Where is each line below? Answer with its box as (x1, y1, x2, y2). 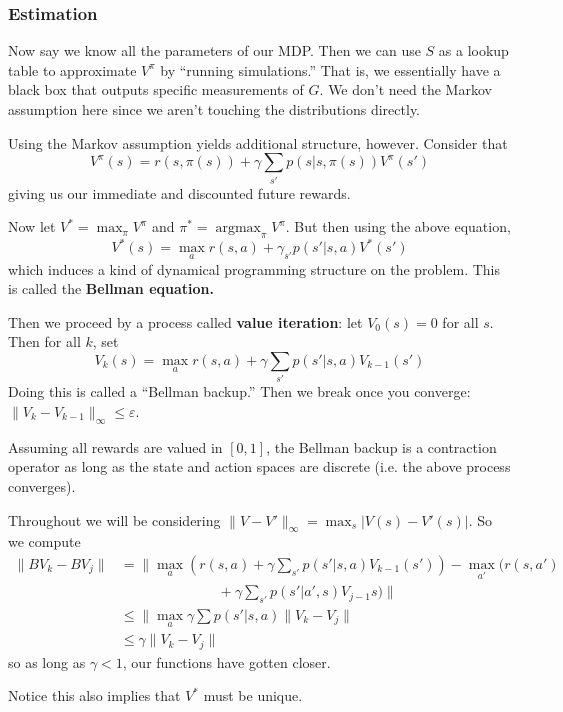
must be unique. (203, 685, 303, 706)
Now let (8, 216, 56, 237)
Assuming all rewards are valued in (8, 436, 223, 457)
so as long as (8, 651, 86, 672)
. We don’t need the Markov (319, 79, 492, 100)
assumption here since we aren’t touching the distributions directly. (8, 99, 421, 119)
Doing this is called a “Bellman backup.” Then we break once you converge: (8, 381, 471, 402)
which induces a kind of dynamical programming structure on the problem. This (8, 258, 501, 279)
